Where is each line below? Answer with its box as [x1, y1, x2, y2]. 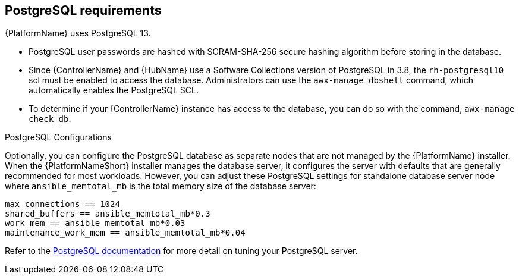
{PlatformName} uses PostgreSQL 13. [5, 28, 151, 39]
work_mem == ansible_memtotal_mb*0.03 [5, 218, 185, 228]
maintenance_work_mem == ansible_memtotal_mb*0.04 [5, 228, 246, 238]
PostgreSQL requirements [5, 3, 162, 18]
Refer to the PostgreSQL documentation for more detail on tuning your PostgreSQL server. [5, 246, 358, 256]
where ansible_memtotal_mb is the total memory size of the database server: [5, 181, 316, 192]
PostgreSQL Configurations [5, 132, 112, 143]
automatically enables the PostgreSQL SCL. [29, 85, 199, 96]
